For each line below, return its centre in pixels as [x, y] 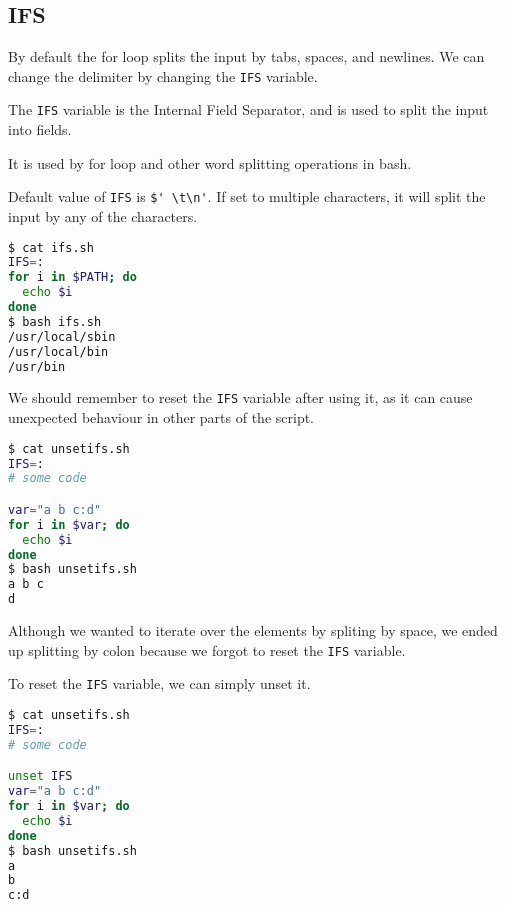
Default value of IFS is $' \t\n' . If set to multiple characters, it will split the [247, 196]
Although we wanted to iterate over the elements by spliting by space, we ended [253, 630]
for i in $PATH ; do [72, 277]
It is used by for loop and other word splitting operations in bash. [210, 162]
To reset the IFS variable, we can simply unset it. [159, 683]
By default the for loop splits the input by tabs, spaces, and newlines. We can [246, 56]
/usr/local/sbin [62, 336]
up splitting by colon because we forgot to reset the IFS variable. [207, 649]
